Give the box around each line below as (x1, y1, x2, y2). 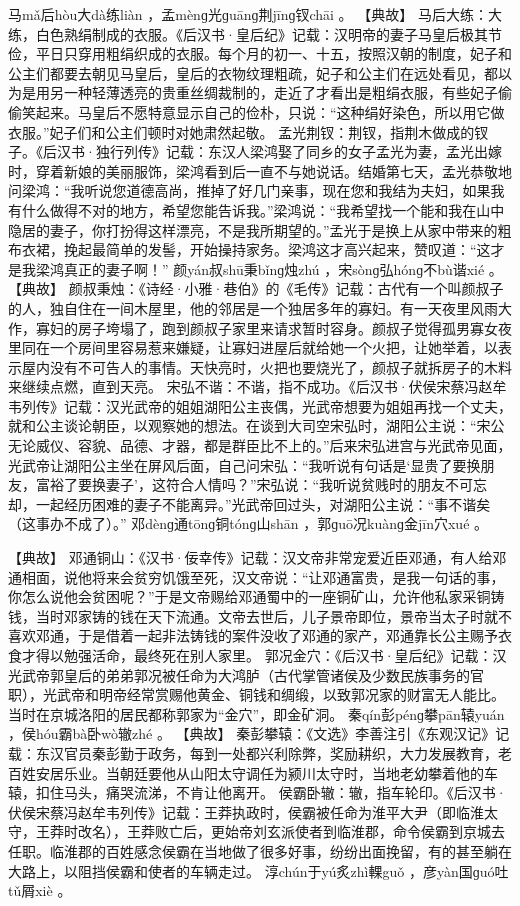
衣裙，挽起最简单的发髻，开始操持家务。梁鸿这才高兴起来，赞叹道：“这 (21, 239, 491, 260)
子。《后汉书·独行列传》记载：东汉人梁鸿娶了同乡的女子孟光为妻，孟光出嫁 (8, 141, 502, 162)
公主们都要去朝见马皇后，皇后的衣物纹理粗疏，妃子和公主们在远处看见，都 (8, 62, 498, 83)
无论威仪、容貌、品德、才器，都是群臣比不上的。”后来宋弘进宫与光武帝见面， (8, 435, 512, 456)
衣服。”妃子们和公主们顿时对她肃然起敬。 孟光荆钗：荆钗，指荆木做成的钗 (8, 121, 489, 142)
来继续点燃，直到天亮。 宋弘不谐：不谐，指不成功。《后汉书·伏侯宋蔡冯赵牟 (8, 376, 507, 397)
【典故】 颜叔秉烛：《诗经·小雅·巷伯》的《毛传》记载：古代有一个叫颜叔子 (8, 278, 504, 299)
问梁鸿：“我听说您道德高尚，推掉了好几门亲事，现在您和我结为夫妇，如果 (8, 180, 491, 201)
